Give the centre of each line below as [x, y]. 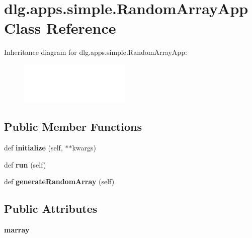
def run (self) [25, 164]
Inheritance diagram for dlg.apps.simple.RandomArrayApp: [96, 52]
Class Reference [60, 28]
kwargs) [84, 148]
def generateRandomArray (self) [59, 181]
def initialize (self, [33, 148]
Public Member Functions [73, 127]
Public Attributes [51, 209]
